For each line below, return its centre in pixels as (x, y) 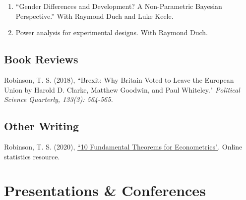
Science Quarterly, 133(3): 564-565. (59, 99)
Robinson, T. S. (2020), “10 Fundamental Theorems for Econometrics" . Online (123, 146)
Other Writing (42, 126)
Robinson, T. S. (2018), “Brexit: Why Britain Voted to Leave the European (119, 79)
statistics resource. (32, 156)
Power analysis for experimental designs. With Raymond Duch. (112, 32)
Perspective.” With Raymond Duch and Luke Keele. (94, 16)
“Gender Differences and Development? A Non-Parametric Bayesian (119, 6)
